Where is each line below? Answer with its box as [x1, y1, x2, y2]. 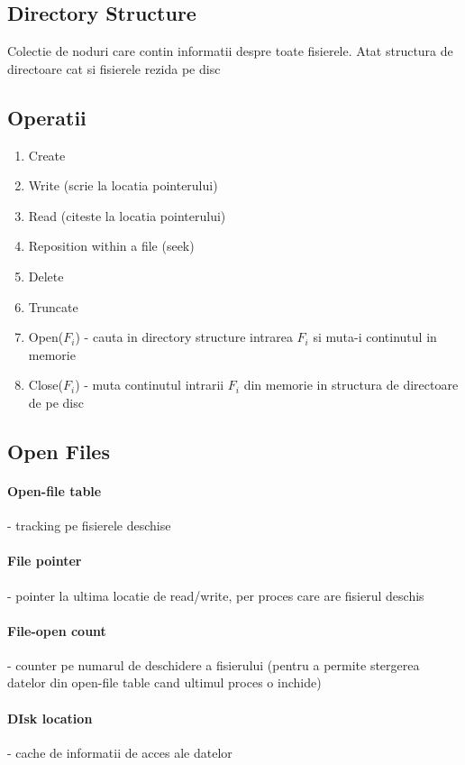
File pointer [7, 551, 82, 570]
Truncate [28, 297, 78, 316]
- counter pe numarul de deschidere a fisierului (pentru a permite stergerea [7, 655, 420, 674]
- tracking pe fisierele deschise [7, 516, 171, 535]
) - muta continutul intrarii [75, 375, 224, 394]
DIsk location [7, 708, 93, 727]
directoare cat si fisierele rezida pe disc [7, 59, 221, 78]
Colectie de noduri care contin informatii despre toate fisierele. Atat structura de [7, 41, 453, 60]
